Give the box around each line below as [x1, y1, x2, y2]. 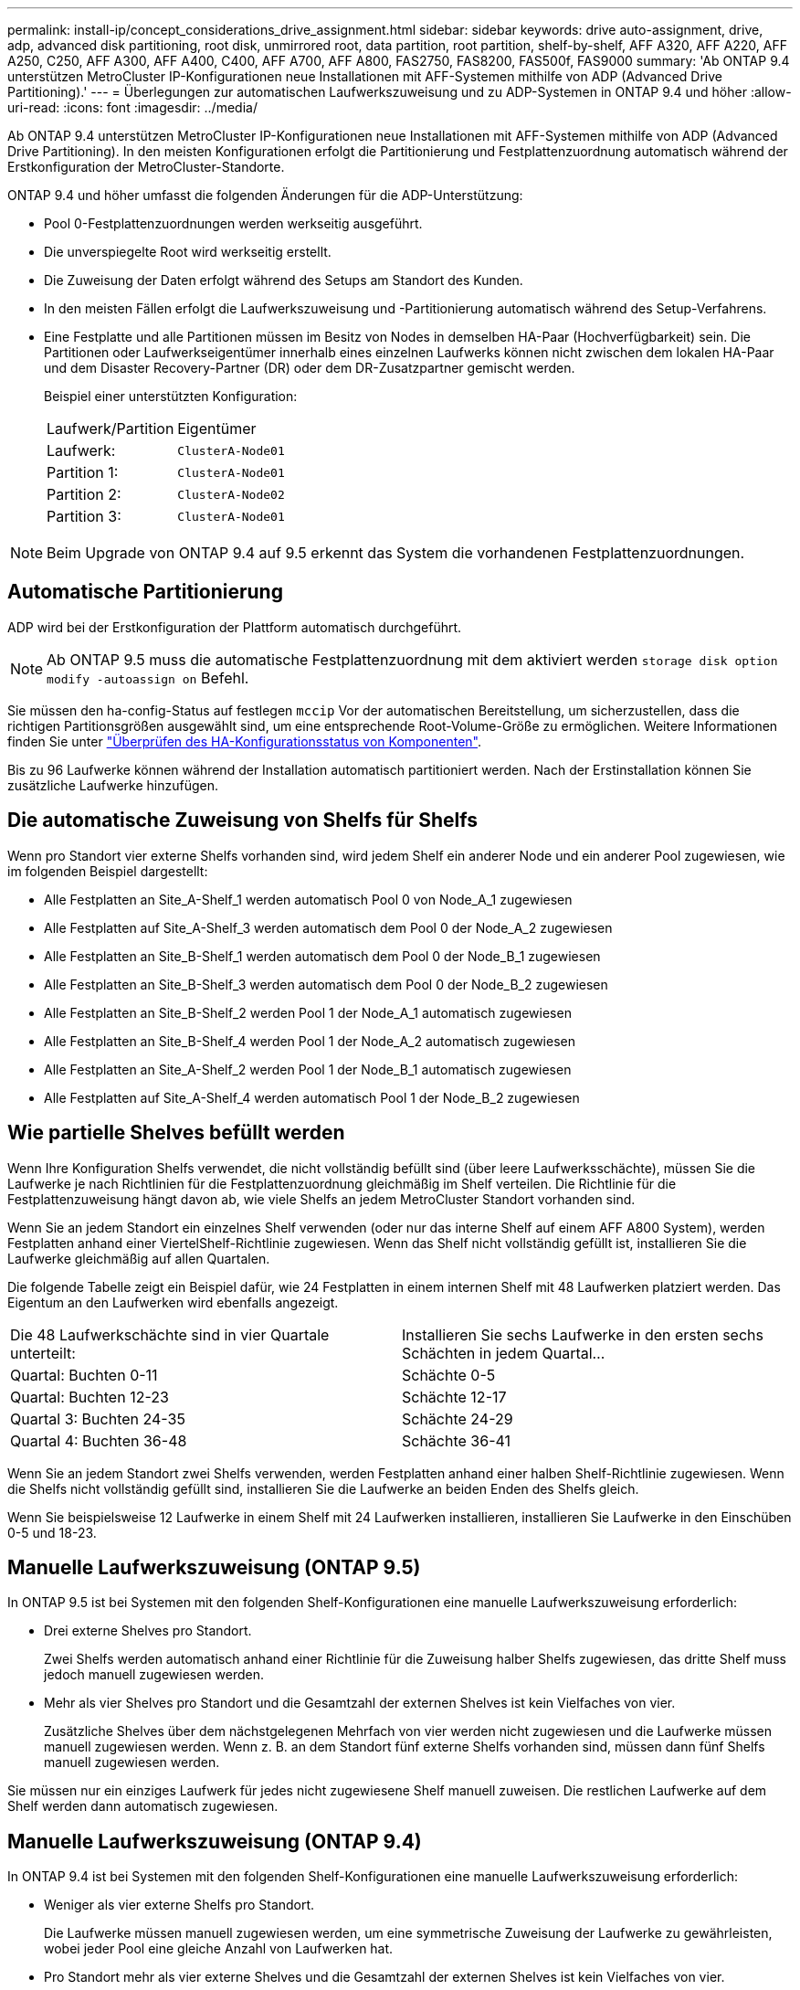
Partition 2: [47, 485, 121, 503]
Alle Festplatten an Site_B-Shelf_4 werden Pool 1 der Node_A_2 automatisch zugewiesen [44, 1032, 575, 1049]
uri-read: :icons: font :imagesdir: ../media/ [7, 100, 258, 115]
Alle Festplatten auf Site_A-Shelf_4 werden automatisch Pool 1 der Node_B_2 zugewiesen [44, 1089, 580, 1106]
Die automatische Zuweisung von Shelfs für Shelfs [7, 809, 478, 832]
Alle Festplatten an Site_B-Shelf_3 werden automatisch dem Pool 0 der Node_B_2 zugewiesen [44, 976, 608, 992]
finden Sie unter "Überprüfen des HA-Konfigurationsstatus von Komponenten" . [7, 733, 482, 749]
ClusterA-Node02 [177, 487, 285, 502]
